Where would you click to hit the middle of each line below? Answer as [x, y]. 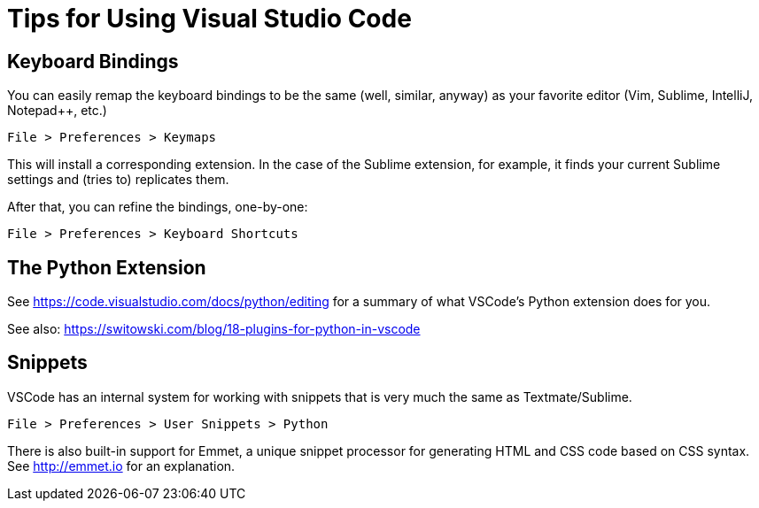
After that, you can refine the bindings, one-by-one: [158, 207]
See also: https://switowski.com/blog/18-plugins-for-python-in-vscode [214, 329]
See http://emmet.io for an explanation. [121, 466]
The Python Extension [107, 267]
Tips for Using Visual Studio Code [209, 19]
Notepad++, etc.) [57, 111]
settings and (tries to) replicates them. [118, 180]
